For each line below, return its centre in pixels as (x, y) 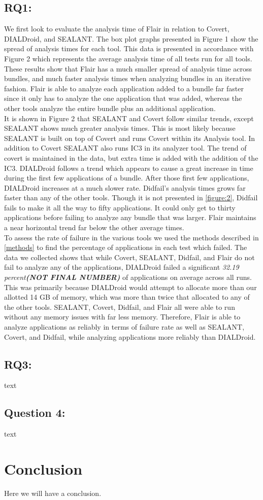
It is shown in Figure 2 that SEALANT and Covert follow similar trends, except (129, 118)
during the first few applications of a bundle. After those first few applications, (127, 178)
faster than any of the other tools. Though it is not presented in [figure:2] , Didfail (131, 198)
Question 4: (35, 413)
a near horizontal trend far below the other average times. (94, 227)
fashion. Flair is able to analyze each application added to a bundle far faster (124, 88)
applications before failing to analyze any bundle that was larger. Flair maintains (130, 217)
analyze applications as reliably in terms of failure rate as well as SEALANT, (124, 327)
